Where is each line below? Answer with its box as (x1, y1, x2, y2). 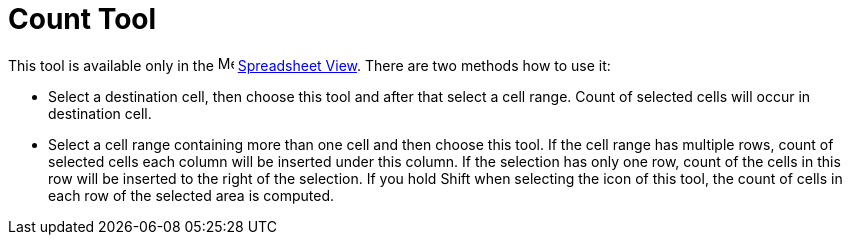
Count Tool (8, 2, 157, 36)
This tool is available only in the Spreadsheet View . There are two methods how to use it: (8, 56, 611, 74)
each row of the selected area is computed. (48, 186, 335, 204)
